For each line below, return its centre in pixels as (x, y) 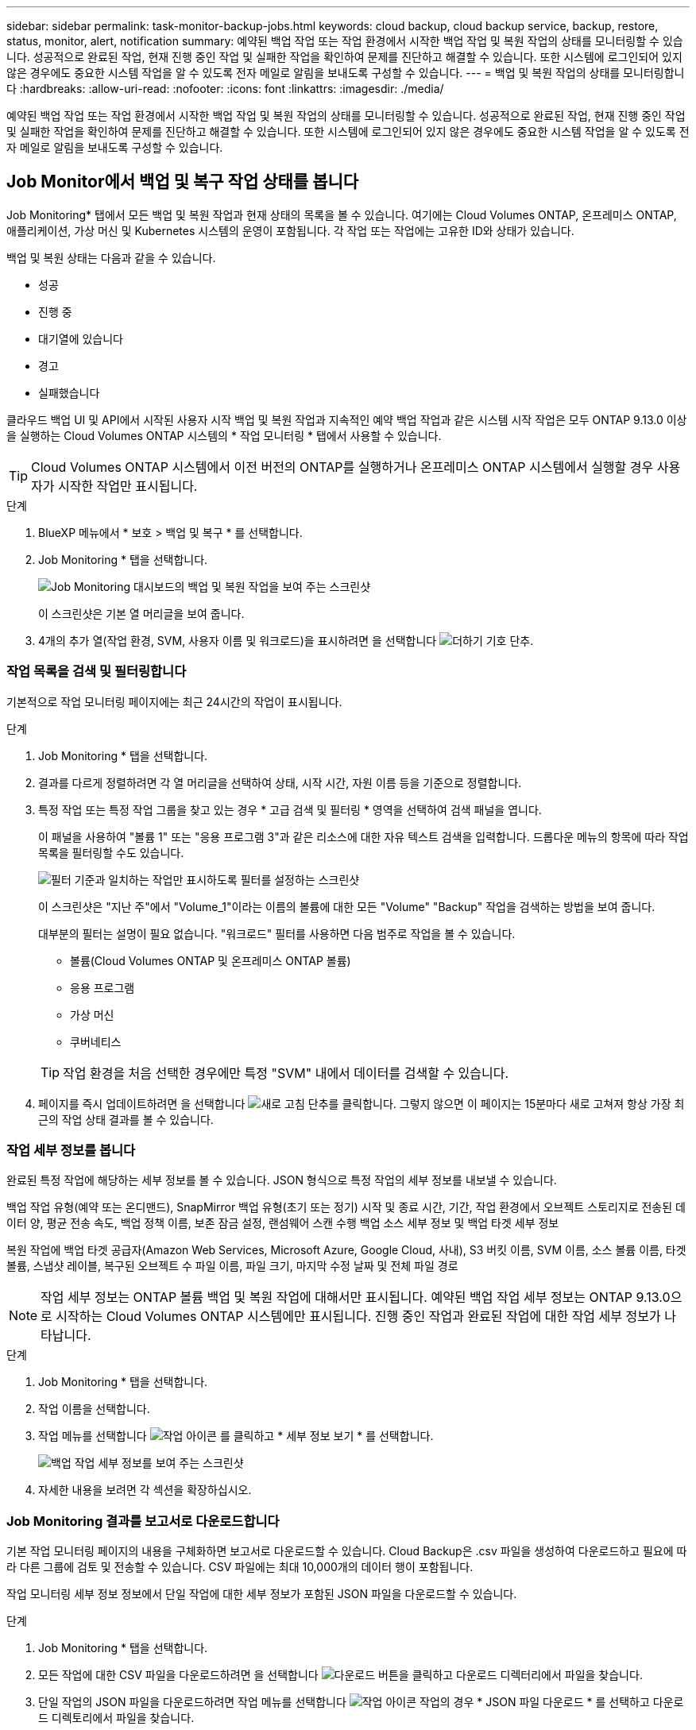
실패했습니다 (69, 392)
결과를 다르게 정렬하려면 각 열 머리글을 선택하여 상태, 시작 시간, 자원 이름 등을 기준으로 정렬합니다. (280, 782)
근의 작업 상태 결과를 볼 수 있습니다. (126, 1119)
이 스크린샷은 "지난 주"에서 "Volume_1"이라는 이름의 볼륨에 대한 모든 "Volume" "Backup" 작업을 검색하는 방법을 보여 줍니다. (347, 906)
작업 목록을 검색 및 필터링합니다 (97, 672)
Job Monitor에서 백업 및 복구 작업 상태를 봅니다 (183, 182)
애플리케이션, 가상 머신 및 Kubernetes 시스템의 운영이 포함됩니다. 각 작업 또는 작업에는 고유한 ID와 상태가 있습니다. (290, 230)
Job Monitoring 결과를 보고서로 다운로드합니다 (143, 1521)
